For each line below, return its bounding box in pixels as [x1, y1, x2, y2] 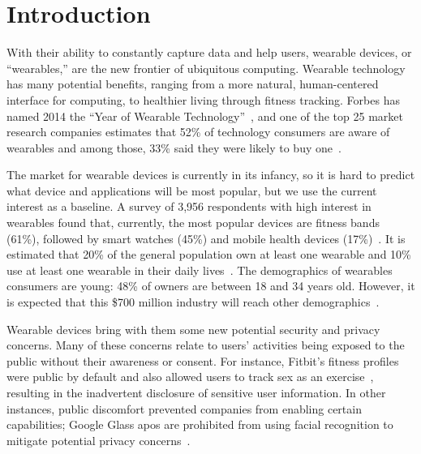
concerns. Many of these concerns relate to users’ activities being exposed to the [6, 336, 405, 353]
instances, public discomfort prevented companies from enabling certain [6, 400, 362, 417]
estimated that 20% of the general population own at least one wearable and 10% [6, 246, 411, 263]
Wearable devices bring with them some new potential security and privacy [6, 320, 380, 337]
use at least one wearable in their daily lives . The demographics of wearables [6, 261, 393, 278]
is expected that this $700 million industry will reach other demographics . [6, 293, 380, 311]
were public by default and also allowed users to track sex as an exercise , [6, 368, 374, 385]
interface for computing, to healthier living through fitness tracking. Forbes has [6, 91, 400, 108]
